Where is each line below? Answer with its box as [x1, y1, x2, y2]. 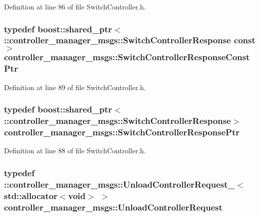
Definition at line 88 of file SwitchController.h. [4, 145, 146, 156]
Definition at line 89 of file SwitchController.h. [4, 82, 146, 92]
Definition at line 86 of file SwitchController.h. [4, 1, 146, 11]
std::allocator [4, 189, 58, 202]
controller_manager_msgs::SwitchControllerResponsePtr [4, 125, 240, 138]
